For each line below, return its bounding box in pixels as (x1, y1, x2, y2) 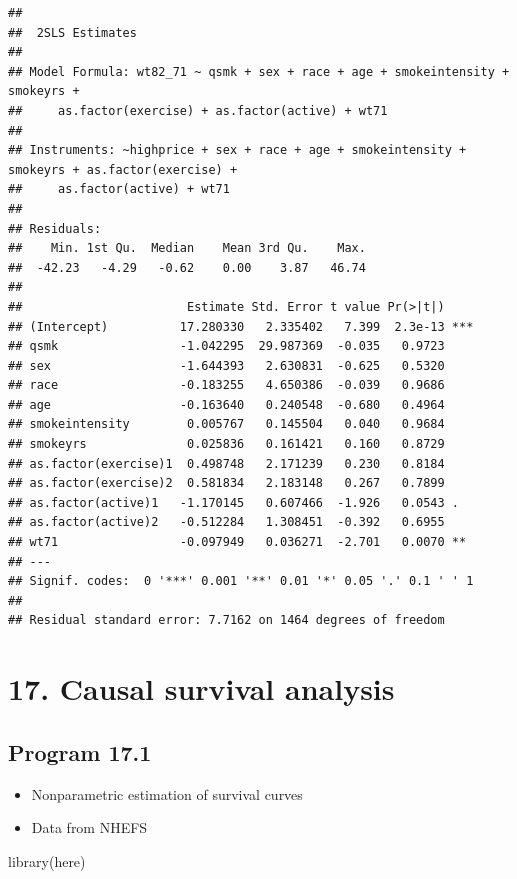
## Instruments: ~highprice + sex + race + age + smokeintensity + (8, 143, 467, 158)
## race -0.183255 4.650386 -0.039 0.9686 (8, 378, 445, 393)
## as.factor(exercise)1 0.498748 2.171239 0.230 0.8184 (8, 456, 445, 471)
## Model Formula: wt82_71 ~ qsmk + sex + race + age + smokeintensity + (8, 64, 510, 79)
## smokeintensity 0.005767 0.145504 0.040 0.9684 (8, 417, 445, 432)
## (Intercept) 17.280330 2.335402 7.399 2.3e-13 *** (8, 319, 474, 334)
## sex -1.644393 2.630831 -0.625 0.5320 (8, 358, 445, 373)
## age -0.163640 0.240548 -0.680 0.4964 (8, 397, 445, 412)
